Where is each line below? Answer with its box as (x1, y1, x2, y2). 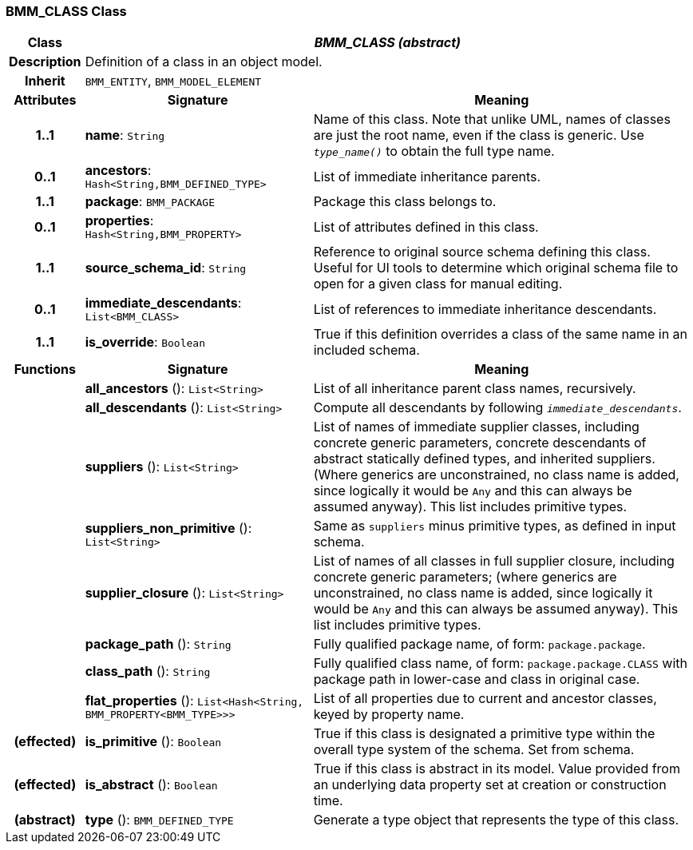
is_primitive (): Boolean (85, 733, 222, 750)
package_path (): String (85, 636, 232, 653)
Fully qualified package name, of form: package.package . (313, 636, 646, 653)
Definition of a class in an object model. (85, 54, 323, 70)
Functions (14, 361, 76, 378)
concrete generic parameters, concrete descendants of (313, 435, 647, 451)
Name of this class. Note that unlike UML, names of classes (313, 111, 671, 128)
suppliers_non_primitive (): (85, 519, 252, 536)
